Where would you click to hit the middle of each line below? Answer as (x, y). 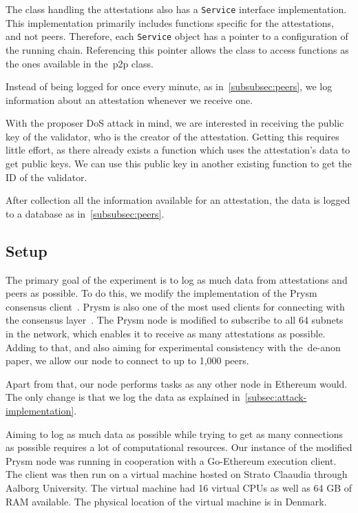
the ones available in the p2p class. (80, 63)
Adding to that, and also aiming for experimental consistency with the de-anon (173, 347)
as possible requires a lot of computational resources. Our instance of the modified (179, 447)
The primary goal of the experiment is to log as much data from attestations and (177, 279)
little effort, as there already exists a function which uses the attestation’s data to (178, 150)
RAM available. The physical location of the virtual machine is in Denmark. (166, 501)
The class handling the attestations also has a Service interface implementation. (176, 9)
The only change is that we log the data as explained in (123, 397)
